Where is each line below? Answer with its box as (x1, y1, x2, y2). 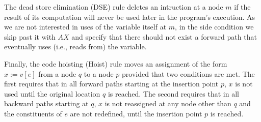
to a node (84, 68, 114, 79)
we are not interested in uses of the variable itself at (4, 21, 167, 32)
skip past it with (4, 31, 56, 42)
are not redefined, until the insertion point (70, 108, 202, 118)
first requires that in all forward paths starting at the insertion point (4, 78, 219, 89)
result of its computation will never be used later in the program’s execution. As (4, 11, 255, 22)
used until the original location (4, 88, 100, 99)
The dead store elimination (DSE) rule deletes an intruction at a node (4, 2, 223, 12)
